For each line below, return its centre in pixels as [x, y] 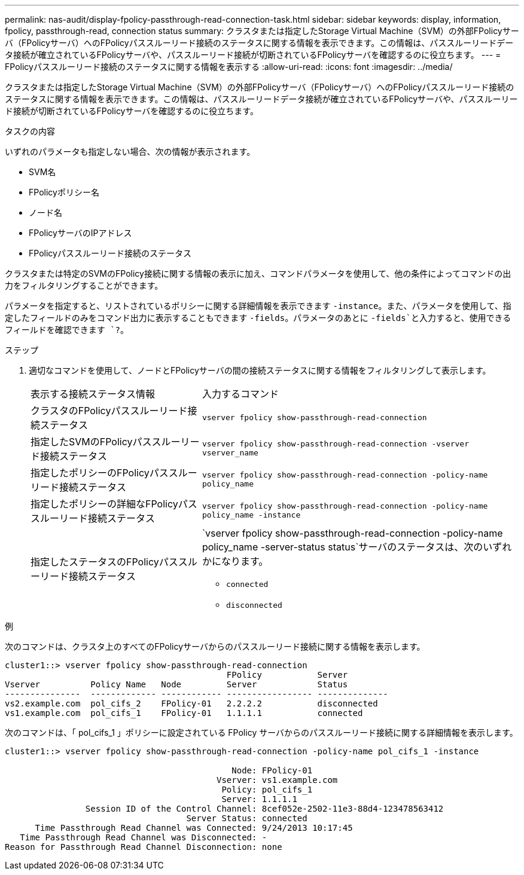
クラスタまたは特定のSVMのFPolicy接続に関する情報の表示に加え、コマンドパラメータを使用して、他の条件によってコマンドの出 [258, 273]
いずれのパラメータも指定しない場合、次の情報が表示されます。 [130, 152]
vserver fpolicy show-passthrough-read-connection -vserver [336, 444]
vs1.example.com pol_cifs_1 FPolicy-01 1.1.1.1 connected [184, 713]
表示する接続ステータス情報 [93, 394]
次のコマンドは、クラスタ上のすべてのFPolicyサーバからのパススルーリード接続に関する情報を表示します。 [215, 646]
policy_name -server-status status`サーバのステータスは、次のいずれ [357, 547]
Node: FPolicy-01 [272, 770]
